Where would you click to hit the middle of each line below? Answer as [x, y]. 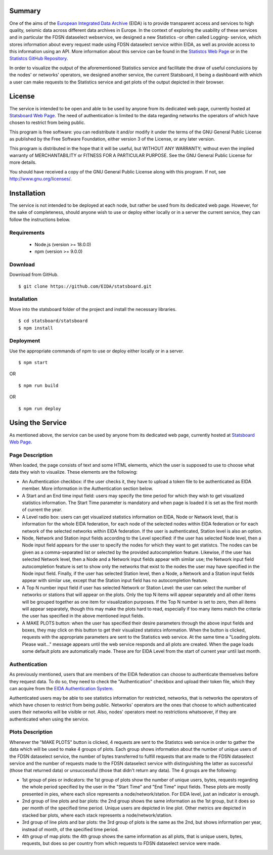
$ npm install [36, 328]
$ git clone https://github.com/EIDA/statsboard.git [85, 286]
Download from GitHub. [34, 275]
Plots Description [31, 732]
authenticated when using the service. [49, 719]
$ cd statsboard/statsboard [53, 321]
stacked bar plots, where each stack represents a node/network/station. [97, 815]
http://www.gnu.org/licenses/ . [40, 179]
